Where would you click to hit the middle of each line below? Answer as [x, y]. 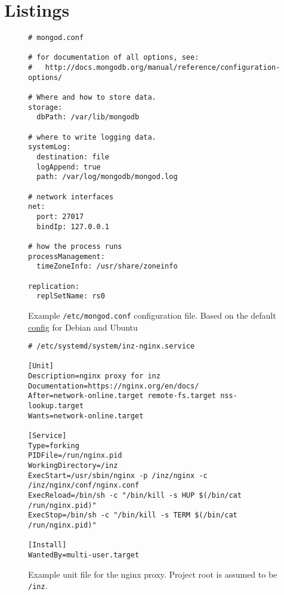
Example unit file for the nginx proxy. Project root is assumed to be [153, 574]
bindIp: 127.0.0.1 [73, 226]
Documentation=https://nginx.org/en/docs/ [114, 386]
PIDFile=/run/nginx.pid [75, 456]
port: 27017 [60, 216]
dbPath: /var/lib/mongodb [88, 117]
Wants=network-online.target [86, 416]
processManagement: [67, 256]
